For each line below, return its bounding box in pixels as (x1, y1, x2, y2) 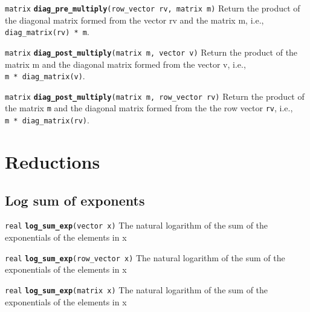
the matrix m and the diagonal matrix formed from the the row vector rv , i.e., (5, 102, 293, 114)
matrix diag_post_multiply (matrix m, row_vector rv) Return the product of (5, 89, 305, 102)
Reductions (5, 149, 100, 174)
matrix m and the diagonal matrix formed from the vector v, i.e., (5, 57, 246, 70)
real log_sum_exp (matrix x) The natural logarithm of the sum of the (5, 283, 268, 296)
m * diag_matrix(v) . (5, 70, 85, 82)
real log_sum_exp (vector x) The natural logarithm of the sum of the (5, 219, 268, 232)
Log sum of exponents (5, 190, 145, 209)
